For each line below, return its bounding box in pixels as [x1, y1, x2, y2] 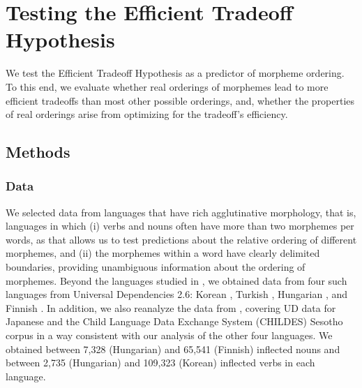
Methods [6, 141, 70, 163]
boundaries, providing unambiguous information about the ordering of [6, 260, 306, 274]
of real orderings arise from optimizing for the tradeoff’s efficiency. [6, 107, 288, 121]
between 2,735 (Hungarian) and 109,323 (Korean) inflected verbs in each [6, 355, 315, 370]
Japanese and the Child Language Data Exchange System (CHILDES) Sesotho [6, 314, 343, 329]
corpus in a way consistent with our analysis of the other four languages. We [6, 328, 333, 343]
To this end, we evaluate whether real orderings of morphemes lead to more [6, 79, 329, 94]
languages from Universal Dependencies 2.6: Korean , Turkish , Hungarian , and [6, 287, 347, 301]
